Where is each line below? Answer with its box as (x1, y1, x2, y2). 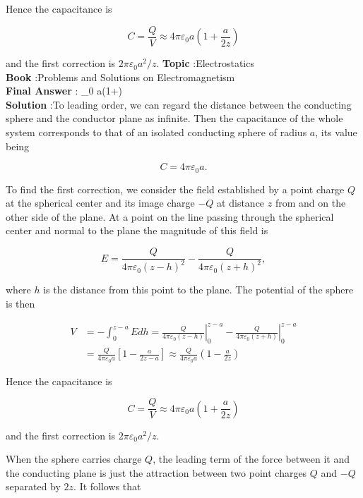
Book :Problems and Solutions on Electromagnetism (6, 69, 235, 84)
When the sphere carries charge (6, 451, 142, 466)
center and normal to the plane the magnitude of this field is (6, 223, 268, 238)
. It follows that (73, 479, 141, 494)
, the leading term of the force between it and (153, 451, 350, 466)
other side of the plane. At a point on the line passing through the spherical (6, 209, 334, 224)
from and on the (275, 195, 346, 210)
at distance (217, 195, 265, 210)
